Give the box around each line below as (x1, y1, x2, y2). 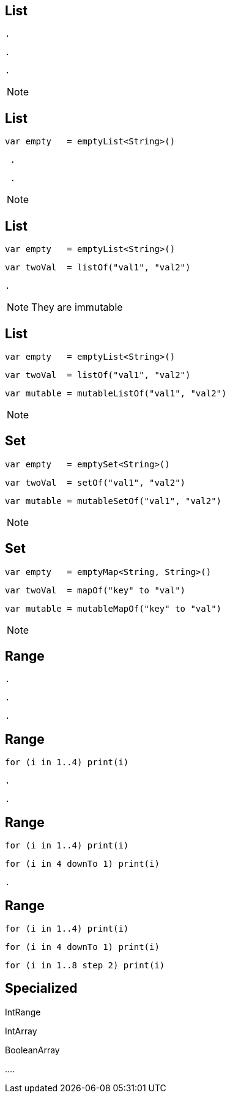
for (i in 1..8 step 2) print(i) (5, 960, 165, 971)
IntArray (5, 1025, 37, 1036)
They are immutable (31, 301, 123, 314)
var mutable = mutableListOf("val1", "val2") (5, 388, 227, 398)
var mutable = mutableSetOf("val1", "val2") (5, 495, 222, 506)
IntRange (5, 1006, 41, 1017)
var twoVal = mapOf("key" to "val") (5, 585, 186, 595)
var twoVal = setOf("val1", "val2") (5, 477, 186, 488)
